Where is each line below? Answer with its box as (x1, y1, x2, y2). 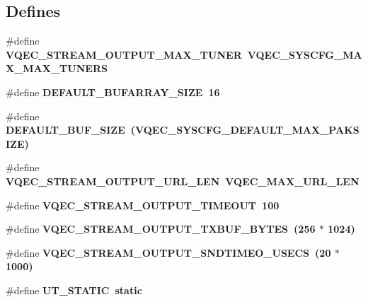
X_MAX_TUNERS (6, 61, 108, 76)
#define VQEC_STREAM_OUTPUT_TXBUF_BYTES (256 (6, 221, 316, 236)
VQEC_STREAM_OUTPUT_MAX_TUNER (6, 47, 242, 62)
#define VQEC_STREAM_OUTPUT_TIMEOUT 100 (6, 197, 280, 212)
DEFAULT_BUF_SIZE (6, 122, 125, 137)
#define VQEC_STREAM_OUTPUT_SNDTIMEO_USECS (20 (6, 245, 331, 260)
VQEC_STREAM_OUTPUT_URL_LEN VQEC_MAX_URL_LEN (6, 173, 360, 188)
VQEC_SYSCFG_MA (247, 47, 362, 62)
